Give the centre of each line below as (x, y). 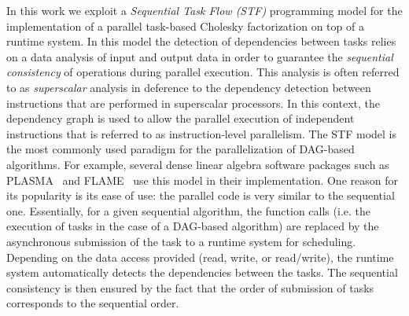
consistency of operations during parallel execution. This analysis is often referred (203, 72)
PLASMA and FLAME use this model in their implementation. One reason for (202, 180)
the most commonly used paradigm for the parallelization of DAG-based (181, 149)
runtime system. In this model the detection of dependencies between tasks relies (201, 41)
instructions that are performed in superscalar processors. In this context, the (193, 103)
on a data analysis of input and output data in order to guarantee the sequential (200, 56)
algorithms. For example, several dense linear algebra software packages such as (198, 164)
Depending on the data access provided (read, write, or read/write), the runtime (200, 257)
